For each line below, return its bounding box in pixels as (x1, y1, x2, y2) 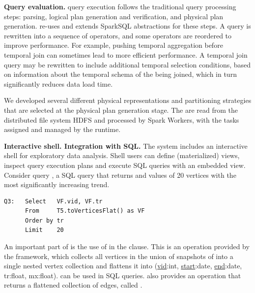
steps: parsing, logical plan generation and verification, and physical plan (4, 11, 224, 21)
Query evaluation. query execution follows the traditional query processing (4, 1, 236, 11)
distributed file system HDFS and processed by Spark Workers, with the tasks (4, 114, 239, 125)
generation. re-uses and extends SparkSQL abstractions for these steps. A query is (4, 21, 251, 31)
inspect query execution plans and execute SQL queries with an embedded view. (4, 160, 246, 170)
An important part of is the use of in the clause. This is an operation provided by (4, 241, 250, 252)
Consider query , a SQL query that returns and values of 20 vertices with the (4, 169, 236, 180)
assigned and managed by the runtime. (4, 124, 121, 134)
